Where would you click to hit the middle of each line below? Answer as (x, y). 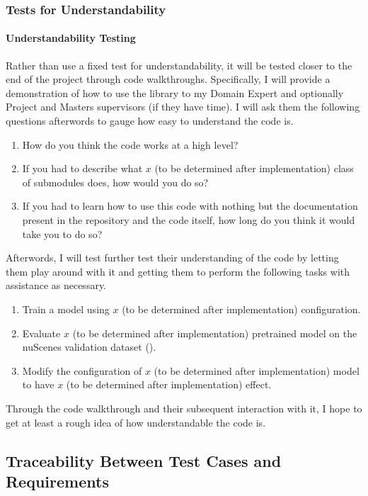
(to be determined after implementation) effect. (169, 384)
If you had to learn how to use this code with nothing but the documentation (190, 206)
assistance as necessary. (56, 285)
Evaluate (41, 333)
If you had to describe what (82, 168)
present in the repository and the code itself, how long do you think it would (189, 219)
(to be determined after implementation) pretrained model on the (215, 333)
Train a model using (66, 309)
